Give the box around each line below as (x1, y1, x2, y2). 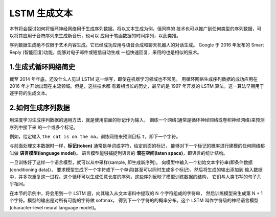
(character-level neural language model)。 (9, 204, 99, 210)
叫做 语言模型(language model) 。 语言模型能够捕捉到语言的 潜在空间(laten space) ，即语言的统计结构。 (9, 150, 228, 156)
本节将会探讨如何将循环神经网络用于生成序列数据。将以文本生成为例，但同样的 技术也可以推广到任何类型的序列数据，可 (9, 26, 262, 32)
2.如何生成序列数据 (9, 104, 70, 112)
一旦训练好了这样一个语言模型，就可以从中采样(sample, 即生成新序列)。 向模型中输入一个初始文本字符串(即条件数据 (9, 159, 253, 165)
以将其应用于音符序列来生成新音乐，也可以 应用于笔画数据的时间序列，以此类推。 (9, 32, 181, 38)
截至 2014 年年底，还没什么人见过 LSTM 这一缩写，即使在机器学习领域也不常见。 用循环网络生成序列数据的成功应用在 (9, 76, 258, 82)
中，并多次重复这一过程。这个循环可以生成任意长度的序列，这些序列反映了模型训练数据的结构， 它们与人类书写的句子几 (9, 174, 262, 180)
